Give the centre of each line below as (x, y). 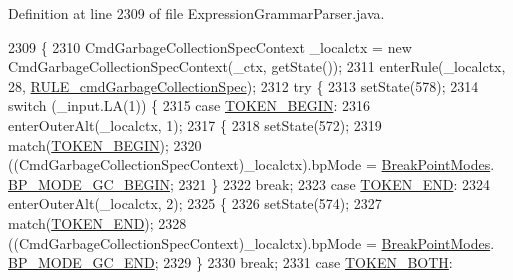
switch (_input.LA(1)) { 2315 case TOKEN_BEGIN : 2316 (189, 105)
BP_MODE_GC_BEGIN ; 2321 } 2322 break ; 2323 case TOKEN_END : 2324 (249, 183)
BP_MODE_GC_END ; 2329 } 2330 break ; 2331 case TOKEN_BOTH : (230, 262)
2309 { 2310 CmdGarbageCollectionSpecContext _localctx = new (210, 46)
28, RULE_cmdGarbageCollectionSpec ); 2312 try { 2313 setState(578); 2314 (243, 85)
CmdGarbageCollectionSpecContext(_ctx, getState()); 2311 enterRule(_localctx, (257, 66)
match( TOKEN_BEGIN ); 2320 (105, 144)
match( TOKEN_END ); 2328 (97, 222)
